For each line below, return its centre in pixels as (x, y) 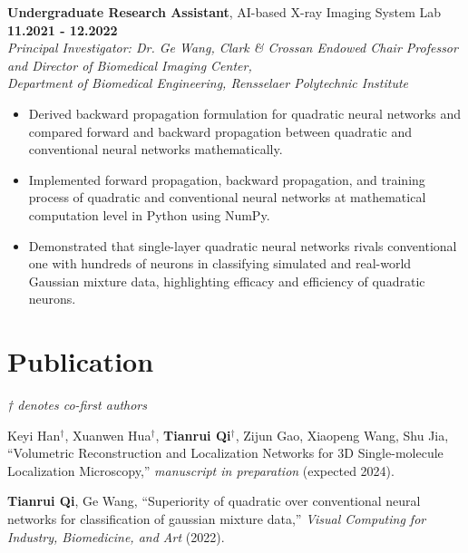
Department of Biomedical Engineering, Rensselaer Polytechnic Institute (208, 83)
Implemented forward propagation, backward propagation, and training (227, 179)
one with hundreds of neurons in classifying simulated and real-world (220, 263)
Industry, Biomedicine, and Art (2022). (116, 536)
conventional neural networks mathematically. (156, 149)
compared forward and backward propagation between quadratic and (220, 131)
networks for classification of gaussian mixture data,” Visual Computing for (217, 519)
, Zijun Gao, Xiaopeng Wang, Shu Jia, (342, 435)
